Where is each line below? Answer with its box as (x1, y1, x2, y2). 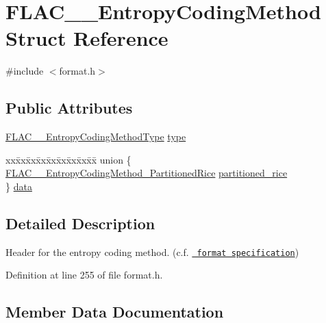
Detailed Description (5, 212, 155, 233)
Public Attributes (5, 97, 133, 118)
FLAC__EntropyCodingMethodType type (5, 129, 186, 144)
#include (5, 64, 44, 78)
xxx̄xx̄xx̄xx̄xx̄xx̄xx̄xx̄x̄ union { (5, 152, 131, 166)
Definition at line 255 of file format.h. (5, 268, 163, 282)
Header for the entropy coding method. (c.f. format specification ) (5, 244, 299, 259)
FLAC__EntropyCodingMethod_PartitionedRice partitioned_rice (5, 166, 288, 180)
